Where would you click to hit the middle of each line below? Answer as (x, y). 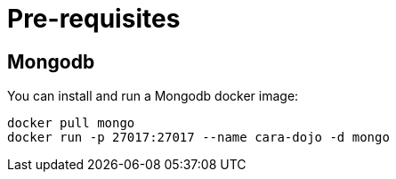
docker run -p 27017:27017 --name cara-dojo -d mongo (198, 138)
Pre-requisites (94, 19)
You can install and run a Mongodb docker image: (153, 96)
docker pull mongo (71, 123)
